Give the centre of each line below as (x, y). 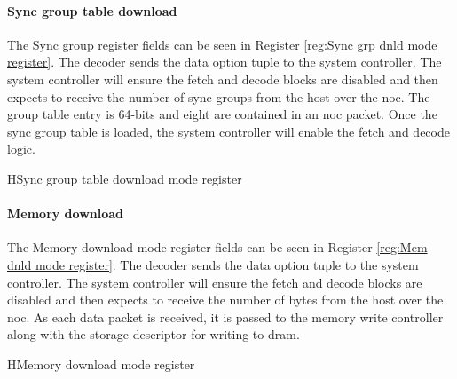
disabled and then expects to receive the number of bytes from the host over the (225, 300)
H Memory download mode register (101, 363)
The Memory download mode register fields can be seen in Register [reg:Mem (217, 247)
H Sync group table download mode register (125, 178)
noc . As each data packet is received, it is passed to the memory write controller (225, 316)
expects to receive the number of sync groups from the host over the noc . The (219, 96)
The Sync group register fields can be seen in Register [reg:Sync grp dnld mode (222, 44)
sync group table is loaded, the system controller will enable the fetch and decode (228, 131)
